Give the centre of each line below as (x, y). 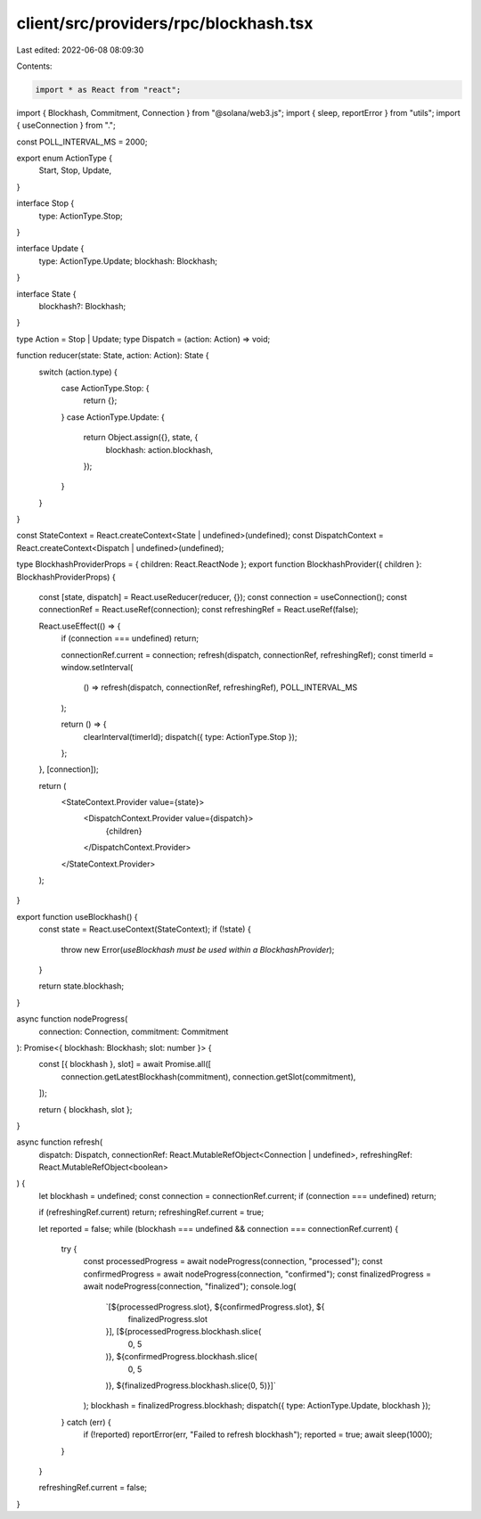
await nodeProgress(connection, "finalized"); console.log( (190, 1286)
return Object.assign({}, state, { (141, 438)
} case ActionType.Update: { (113, 417)
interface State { (46, 293)
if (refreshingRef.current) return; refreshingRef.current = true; (151, 1212)
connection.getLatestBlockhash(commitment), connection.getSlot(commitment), (208, 1076)
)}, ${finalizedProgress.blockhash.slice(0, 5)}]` (191, 1385)
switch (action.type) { (78, 372)
